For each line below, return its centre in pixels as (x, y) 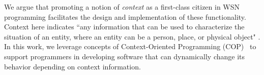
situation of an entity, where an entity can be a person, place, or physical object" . (132, 36)
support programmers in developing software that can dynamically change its (125, 56)
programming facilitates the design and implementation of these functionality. (125, 16)
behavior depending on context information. (72, 66)
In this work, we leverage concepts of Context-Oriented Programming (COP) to (130, 46)
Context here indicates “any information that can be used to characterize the (124, 27)
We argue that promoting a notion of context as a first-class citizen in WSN (122, 7)
